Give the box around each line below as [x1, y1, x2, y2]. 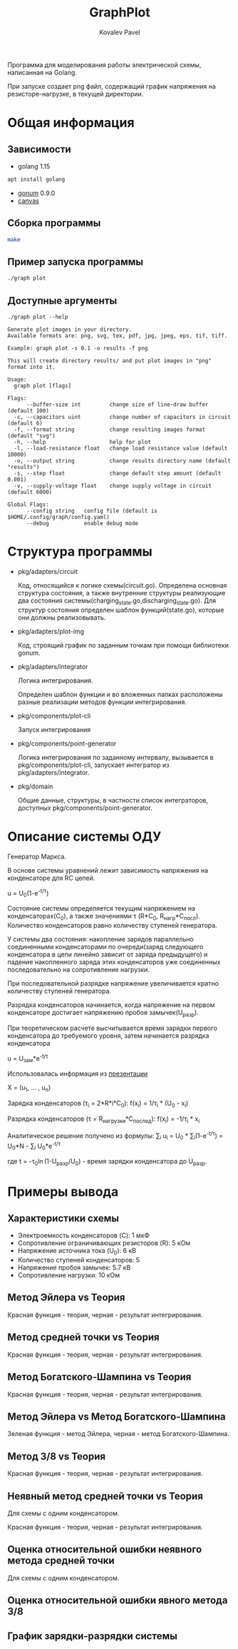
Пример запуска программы [7, 255, 144, 268]
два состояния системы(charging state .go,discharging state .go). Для [17, 596, 217, 606]
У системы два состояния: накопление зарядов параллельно [7, 934, 194, 944]
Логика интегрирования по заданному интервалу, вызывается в [17, 753, 214, 761]
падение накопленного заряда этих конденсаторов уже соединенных [7, 957, 221, 966]
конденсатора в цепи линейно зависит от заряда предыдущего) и [7, 950, 208, 959]
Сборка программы [7, 217, 101, 229]
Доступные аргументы [7, 294, 118, 307]
